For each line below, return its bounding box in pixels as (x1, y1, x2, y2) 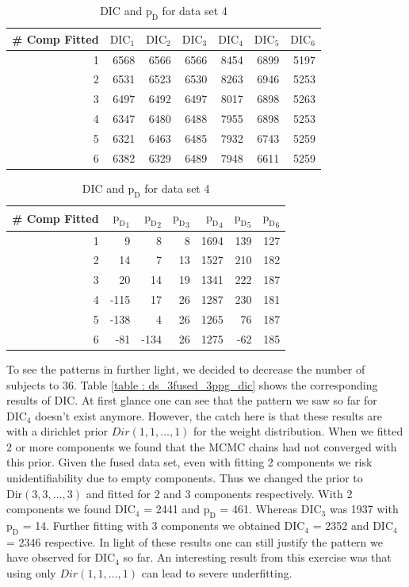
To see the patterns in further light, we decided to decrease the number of (6, 360, 365, 377)
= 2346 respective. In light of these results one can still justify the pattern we (6, 533, 383, 550)
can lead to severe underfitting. (141, 565, 292, 581)
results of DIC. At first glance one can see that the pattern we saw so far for (6, 392, 377, 409)
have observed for (6, 549, 91, 566)
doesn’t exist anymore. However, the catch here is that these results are (35, 407, 382, 424)
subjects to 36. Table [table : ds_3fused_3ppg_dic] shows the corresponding (6, 376, 378, 393)
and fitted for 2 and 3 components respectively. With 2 (86, 485, 353, 501)
